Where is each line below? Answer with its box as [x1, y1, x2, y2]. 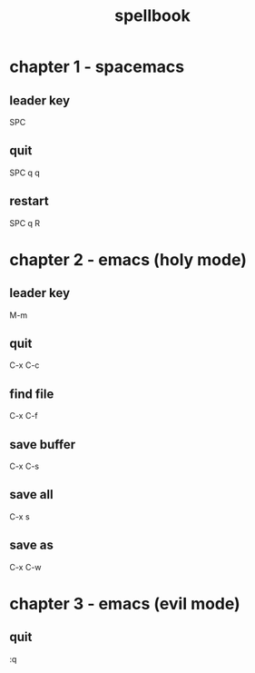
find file [9, 386, 54, 401]
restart [9, 193, 49, 209]
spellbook [114, 5, 191, 26]
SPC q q [9, 167, 41, 178]
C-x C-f [9, 411, 38, 421]
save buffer [9, 437, 76, 452]
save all [9, 487, 54, 502]
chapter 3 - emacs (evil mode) [9, 593, 240, 614]
